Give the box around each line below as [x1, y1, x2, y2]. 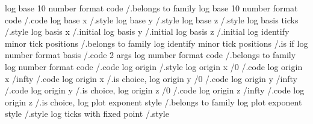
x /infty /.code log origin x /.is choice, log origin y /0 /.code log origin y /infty [5, 72, 297, 84]
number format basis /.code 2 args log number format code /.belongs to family [5, 49, 296, 61]
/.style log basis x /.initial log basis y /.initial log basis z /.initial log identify [5, 25, 290, 38]
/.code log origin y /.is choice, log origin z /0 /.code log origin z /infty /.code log [5, 84, 305, 96]
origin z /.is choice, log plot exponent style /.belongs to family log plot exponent [5, 95, 302, 108]
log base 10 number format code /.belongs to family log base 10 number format [5, 2, 298, 14]
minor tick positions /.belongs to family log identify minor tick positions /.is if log [5, 37, 308, 49]
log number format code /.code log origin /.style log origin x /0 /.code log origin [5, 60, 303, 72]
